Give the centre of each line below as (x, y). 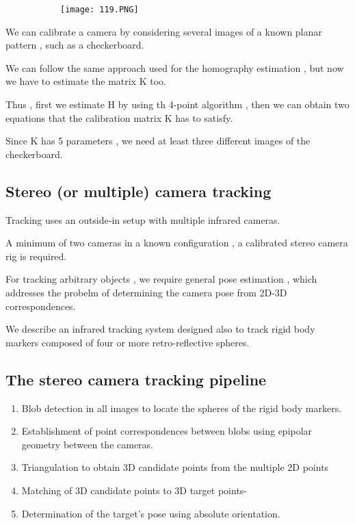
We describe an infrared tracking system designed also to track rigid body (160, 329)
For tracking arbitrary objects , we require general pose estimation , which (161, 279)
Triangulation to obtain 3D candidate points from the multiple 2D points (175, 467)
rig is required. (36, 256)
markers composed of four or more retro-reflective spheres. (128, 342)
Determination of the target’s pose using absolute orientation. (151, 513)
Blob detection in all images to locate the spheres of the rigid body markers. (182, 408)
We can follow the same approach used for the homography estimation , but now (175, 67)
